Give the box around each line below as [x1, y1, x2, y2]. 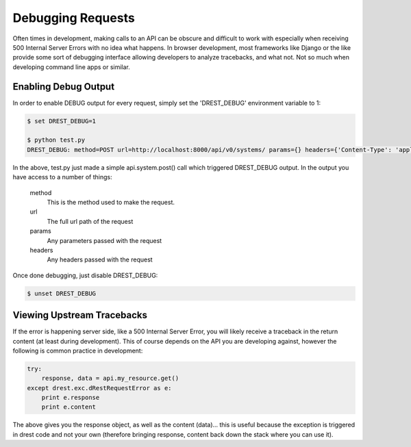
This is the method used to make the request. [47, 198, 175, 206]
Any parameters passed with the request [47, 236, 162, 244]
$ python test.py [27, 136, 86, 144]
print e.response [41, 394, 100, 402]
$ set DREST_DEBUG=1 [27, 117, 96, 125]
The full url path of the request [47, 217, 134, 225]
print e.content [41, 403, 96, 411]
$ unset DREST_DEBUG [27, 290, 96, 297]
